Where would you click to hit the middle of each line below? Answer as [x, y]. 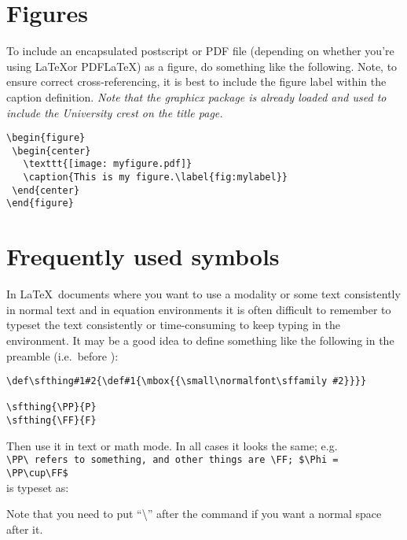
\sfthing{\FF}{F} [51, 421]
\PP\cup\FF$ [37, 473]
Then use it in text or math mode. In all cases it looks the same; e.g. [172, 445]
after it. [25, 529]
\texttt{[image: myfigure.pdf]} [108, 164]
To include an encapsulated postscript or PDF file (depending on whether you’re [200, 51]
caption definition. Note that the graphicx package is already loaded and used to [196, 96]
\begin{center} [51, 151]
